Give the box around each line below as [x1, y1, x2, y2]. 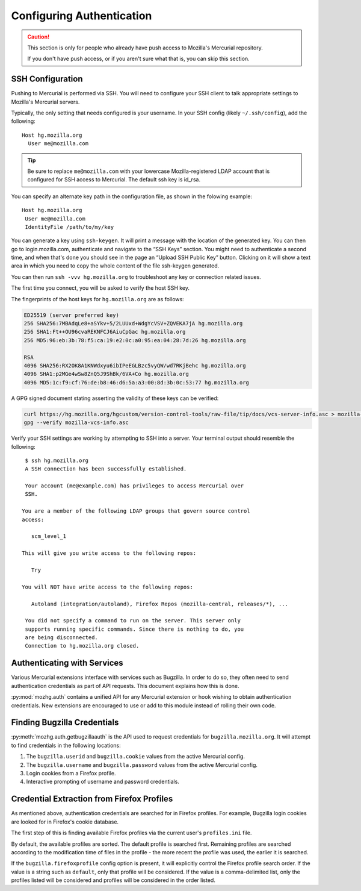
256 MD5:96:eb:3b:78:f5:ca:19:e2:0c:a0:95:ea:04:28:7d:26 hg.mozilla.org [23, 337, 246, 343]
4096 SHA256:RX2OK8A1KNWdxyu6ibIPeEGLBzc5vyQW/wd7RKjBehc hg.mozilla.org [23, 362, 246, 369]
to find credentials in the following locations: [11, 742, 122, 749]
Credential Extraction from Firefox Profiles [11, 794, 173, 804]
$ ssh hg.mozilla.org [25, 457, 89, 464]
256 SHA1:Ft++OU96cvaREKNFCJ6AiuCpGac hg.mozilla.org [23, 328, 186, 336]
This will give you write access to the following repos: [22, 550, 197, 557]
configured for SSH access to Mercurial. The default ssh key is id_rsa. [27, 176, 201, 183]
